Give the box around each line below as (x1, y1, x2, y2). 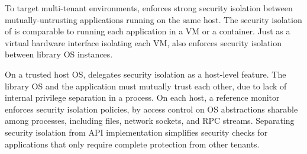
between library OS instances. (5, 48, 113, 60)
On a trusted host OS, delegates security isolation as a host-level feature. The (5, 68, 286, 80)
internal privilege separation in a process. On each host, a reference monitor (5, 91, 280, 104)
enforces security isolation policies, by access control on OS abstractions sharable (5, 102, 298, 115)
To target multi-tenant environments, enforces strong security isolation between (5, 2, 293, 14)
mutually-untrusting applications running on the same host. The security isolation (5, 13, 302, 25)
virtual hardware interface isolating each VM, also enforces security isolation (5, 36, 282, 49)
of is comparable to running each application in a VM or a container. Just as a (5, 25, 290, 37)
